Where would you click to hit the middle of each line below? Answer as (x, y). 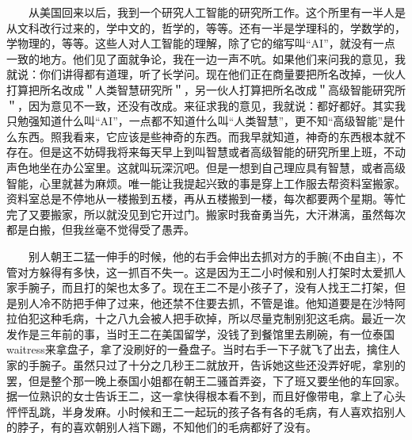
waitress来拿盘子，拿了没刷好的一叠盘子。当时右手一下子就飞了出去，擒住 (198, 349)
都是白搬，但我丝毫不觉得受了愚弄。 (101, 230)
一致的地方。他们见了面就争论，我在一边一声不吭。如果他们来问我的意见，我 (206, 58)
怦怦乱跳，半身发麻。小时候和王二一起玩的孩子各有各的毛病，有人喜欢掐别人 (206, 411)
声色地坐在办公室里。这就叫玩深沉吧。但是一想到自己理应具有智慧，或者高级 (206, 167)
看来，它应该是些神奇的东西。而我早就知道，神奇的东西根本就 (233, 136)
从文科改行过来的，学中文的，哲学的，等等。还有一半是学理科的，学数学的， (206, 27)
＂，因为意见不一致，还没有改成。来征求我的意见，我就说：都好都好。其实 (200, 105)
